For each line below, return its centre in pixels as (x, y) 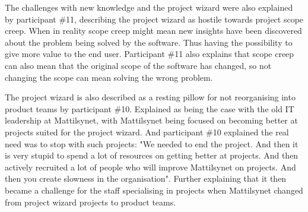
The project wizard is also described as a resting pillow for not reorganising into (150, 97)
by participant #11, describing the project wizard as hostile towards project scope (154, 19)
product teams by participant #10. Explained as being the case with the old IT (150, 108)
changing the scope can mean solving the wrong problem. (109, 77)
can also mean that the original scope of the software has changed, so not (138, 65)
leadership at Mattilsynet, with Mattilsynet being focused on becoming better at (151, 120)
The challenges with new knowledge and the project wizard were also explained (149, 7)
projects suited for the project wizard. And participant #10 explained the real (147, 132)
